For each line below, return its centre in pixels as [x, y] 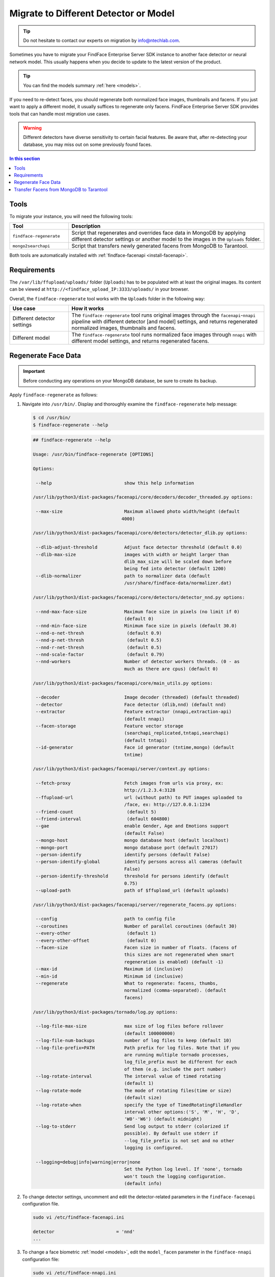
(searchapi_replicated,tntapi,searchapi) [176, 733]
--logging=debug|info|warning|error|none [88, 1162]
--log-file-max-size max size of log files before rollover [130, 1026]
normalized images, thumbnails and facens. [124, 328]
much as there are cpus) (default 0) [171, 669]
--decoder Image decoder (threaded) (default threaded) [138, 697]
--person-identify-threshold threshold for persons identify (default [132, 876]
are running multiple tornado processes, [176, 1055]
